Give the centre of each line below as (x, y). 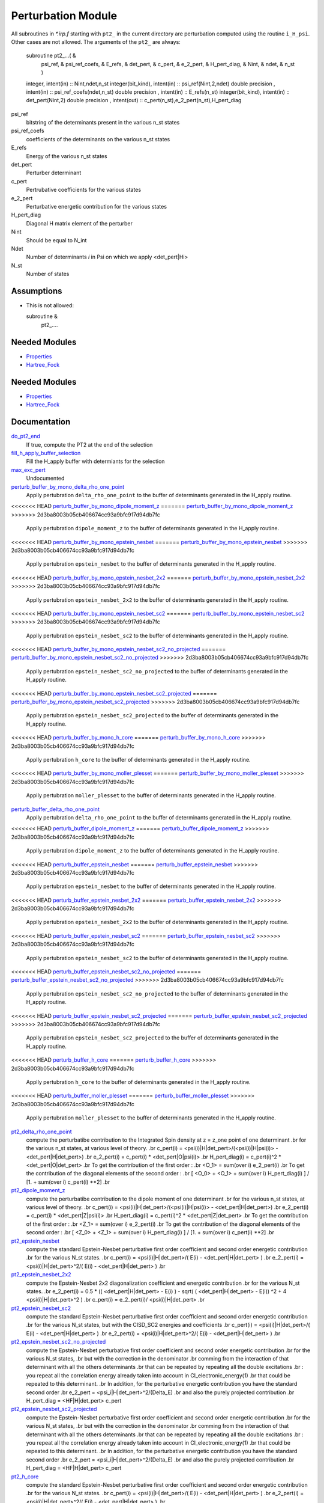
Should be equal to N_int (56, 240)
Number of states (48, 274)
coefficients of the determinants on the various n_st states (98, 139)
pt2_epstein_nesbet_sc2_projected (54, 1409)
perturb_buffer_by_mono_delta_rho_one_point (68, 486)
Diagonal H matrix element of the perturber (79, 223)
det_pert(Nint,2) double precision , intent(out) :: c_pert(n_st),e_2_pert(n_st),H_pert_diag (134, 100)
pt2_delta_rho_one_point (41, 1131)
